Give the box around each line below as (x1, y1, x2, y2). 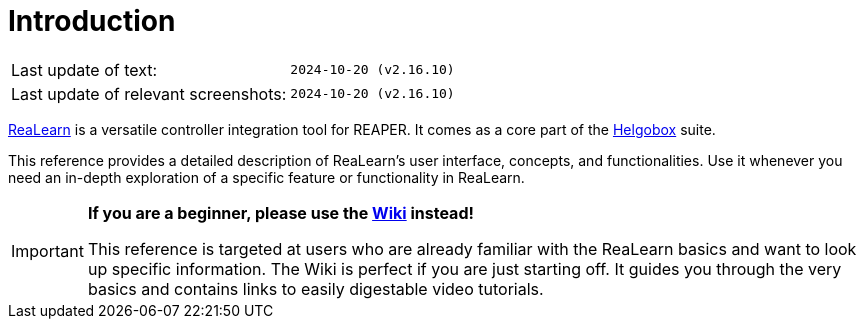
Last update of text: (11, 59, 158, 80)
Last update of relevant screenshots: (11, 83, 287, 104)
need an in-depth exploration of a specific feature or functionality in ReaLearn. (8, 168, 525, 186)
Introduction (8, 4, 176, 38)
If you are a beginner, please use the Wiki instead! (87, 202, 474, 223)
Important (11, 240, 84, 261)
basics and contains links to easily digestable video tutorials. (87, 278, 544, 299)
